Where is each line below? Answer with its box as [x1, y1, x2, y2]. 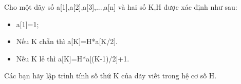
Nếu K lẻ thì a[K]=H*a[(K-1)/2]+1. [16, 53, 129, 64]
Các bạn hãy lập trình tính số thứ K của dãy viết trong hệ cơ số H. [4, 70, 217, 81]
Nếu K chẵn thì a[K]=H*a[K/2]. [16, 36, 118, 47]
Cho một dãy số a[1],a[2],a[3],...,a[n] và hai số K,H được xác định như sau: [4, 2, 237, 12]
